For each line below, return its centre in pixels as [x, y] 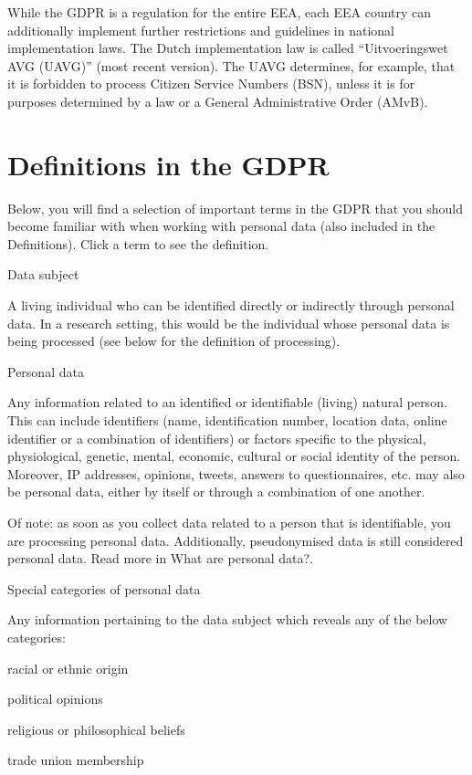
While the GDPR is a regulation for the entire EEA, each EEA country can [220, 12]
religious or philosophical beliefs [96, 729]
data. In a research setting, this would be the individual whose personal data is [229, 323]
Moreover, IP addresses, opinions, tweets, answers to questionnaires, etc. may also [236, 473]
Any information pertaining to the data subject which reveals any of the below [228, 619]
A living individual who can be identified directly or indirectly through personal [231, 305]
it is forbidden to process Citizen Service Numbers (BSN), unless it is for [211, 84]
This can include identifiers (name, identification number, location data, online [227, 420]
